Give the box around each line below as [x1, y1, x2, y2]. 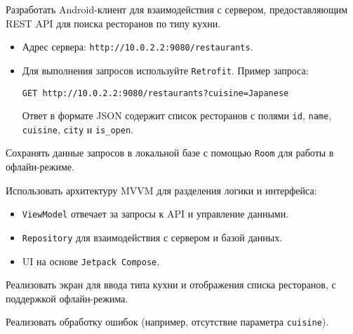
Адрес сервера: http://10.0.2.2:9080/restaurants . [22, 39, 253, 54]
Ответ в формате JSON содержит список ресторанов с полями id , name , [22, 108, 332, 123]
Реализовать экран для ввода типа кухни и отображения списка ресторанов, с [6, 277, 336, 292]
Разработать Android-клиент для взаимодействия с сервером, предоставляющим [6, 2, 348, 16]
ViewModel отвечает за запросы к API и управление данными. [22, 206, 289, 221]
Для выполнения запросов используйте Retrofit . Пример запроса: [22, 62, 309, 77]
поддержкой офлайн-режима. [6, 290, 128, 305]
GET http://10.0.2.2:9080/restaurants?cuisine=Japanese [22, 88, 289, 98]
